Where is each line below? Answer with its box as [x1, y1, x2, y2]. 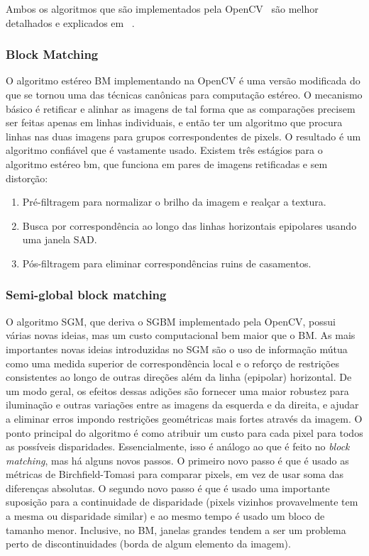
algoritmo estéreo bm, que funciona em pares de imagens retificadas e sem [6, 156, 328, 171]
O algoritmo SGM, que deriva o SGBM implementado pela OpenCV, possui [6, 313, 336, 328]
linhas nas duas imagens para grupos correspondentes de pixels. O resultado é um [6, 128, 361, 143]
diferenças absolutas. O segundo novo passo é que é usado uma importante [6, 480, 330, 495]
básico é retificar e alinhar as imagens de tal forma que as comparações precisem [6, 101, 356, 116]
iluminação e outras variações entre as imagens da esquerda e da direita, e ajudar [6, 397, 359, 412]
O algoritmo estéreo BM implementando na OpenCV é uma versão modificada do [6, 73, 360, 88]
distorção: [6, 170, 48, 185]
